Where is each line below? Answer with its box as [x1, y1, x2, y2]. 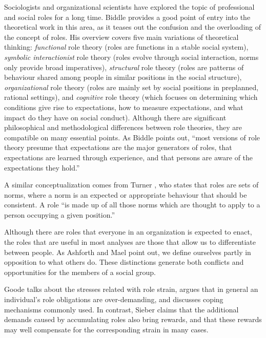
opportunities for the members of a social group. [4, 266, 156, 277]
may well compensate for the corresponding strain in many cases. [4, 324, 209, 334]
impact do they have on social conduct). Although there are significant [4, 112, 227, 122]
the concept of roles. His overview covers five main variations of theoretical [4, 31, 239, 42]
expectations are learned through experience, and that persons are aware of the [4, 152, 253, 162]
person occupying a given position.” [4, 209, 115, 220]
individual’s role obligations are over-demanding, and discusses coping [4, 294, 223, 305]
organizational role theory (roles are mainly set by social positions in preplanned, [4, 81, 259, 92]
